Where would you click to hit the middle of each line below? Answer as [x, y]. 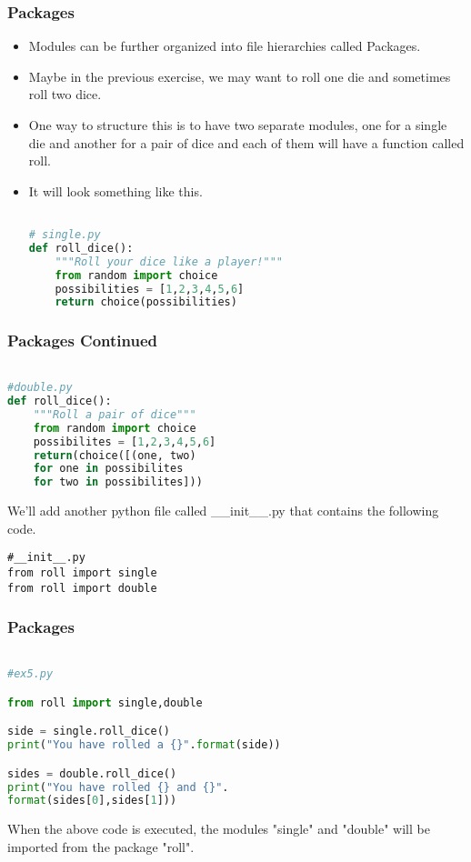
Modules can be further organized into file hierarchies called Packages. [225, 46]
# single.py [65, 235]
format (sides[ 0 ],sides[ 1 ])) [92, 801]
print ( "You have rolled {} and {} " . [118, 787]
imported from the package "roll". [101, 846]
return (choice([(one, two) [115, 455]
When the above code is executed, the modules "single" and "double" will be [219, 829]
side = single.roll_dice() [89, 732]
